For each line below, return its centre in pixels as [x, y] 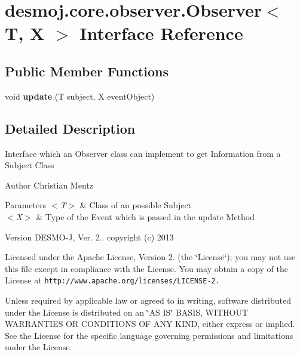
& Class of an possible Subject [136, 205]
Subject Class [30, 165]
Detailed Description [70, 128]
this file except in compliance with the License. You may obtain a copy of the [146, 268]
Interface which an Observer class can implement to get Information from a [143, 153]
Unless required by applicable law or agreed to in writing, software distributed [148, 300]
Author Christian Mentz [49, 185]
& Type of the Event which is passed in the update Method [145, 216]
